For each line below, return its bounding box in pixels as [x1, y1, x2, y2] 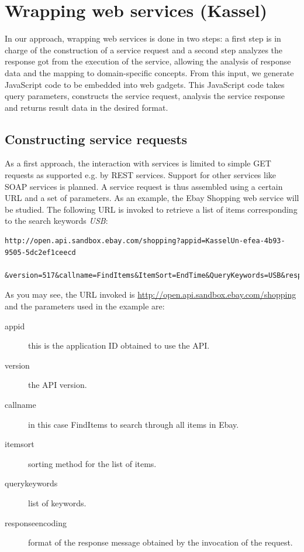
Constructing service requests [5, 130, 188, 148]
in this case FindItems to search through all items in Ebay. [28, 418, 239, 430]
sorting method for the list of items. [28, 457, 157, 469]
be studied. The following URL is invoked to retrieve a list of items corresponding [5, 203, 298, 215]
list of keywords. [28, 496, 87, 509]
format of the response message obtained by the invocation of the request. [28, 536, 293, 548]
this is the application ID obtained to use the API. [28, 339, 210, 352]
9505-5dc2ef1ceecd [5, 248, 76, 257]
